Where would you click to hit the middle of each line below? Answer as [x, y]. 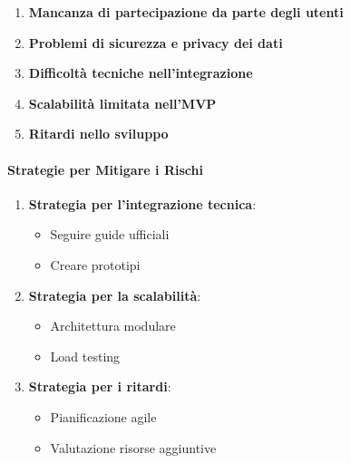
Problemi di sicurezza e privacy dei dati [156, 42]
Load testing [85, 356]
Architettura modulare [113, 326]
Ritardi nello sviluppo [98, 134]
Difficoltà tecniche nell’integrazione [141, 73]
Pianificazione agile [103, 416]
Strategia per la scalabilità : [115, 295]
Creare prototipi [95, 264]
